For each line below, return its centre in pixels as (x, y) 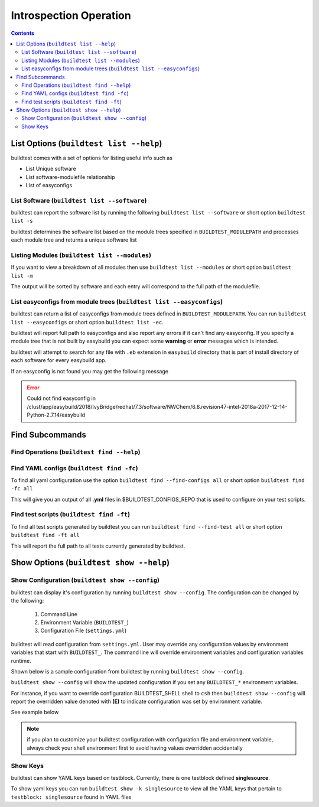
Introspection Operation (71, 15)
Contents (23, 33)
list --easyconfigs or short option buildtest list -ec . (87, 322)
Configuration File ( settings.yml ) (84, 631)
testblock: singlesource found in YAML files (71, 797)
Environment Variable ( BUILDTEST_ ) (85, 622)
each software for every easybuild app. (59, 360)
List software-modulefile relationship (70, 177)
